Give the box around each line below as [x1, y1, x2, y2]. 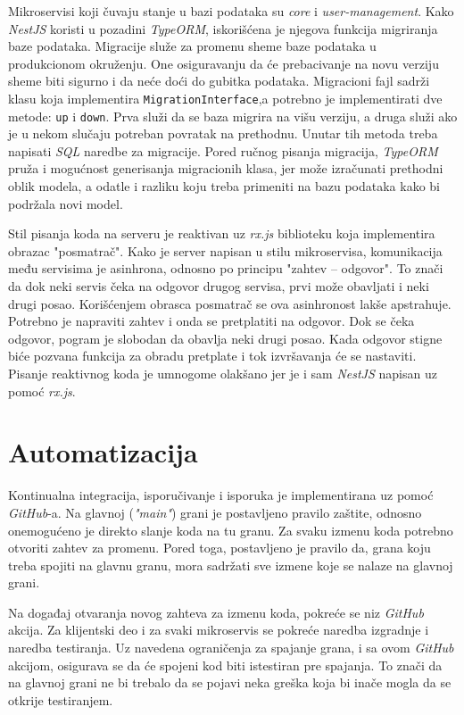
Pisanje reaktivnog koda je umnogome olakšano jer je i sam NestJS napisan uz [8, 364, 437, 382]
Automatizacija [8, 434, 198, 470]
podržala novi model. [8, 194, 123, 212]
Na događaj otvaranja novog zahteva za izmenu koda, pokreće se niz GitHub [8, 603, 424, 621]
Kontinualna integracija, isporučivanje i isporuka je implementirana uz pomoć [8, 486, 434, 504]
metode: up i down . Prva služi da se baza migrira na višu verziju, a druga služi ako [8, 106, 458, 125]
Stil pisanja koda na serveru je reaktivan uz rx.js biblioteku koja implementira [8, 224, 435, 243]
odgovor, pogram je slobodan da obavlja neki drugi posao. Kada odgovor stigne [8, 328, 443, 347]
